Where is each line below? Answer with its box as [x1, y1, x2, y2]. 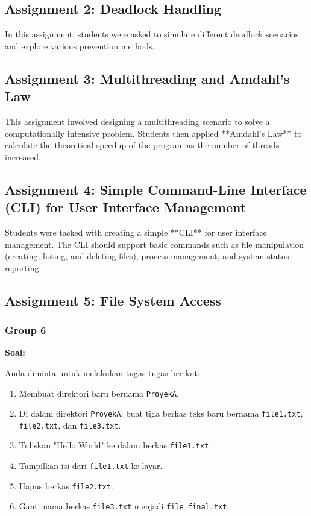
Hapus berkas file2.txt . [19, 479, 113, 492]
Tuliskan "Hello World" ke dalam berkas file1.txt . [19, 439, 212, 451]
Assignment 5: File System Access [5, 291, 221, 309]
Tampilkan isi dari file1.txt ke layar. [19, 459, 163, 472]
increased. [5, 150, 42, 163]
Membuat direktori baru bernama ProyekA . [19, 386, 179, 399]
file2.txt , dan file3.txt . [19, 418, 121, 431]
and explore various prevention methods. [5, 39, 155, 52]
